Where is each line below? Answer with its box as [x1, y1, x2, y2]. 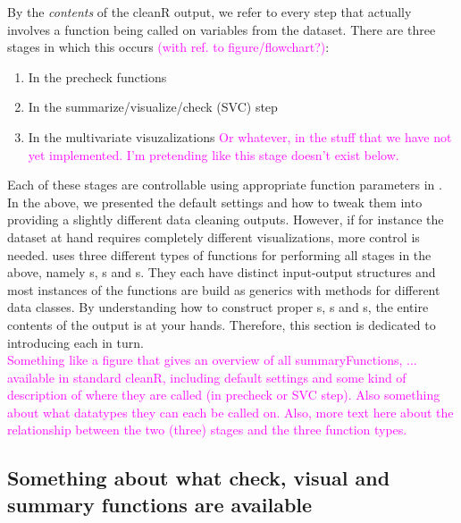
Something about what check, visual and [7, 464, 390, 492]
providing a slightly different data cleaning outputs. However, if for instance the [7, 210, 444, 229]
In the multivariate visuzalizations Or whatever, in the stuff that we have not [28, 127, 452, 146]
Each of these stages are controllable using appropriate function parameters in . [7, 175, 442, 194]
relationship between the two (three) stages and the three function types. [7, 420, 407, 439]
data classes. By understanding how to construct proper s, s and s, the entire [7, 298, 429, 316]
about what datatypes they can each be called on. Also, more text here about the [7, 402, 454, 421]
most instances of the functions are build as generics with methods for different [7, 280, 440, 299]
